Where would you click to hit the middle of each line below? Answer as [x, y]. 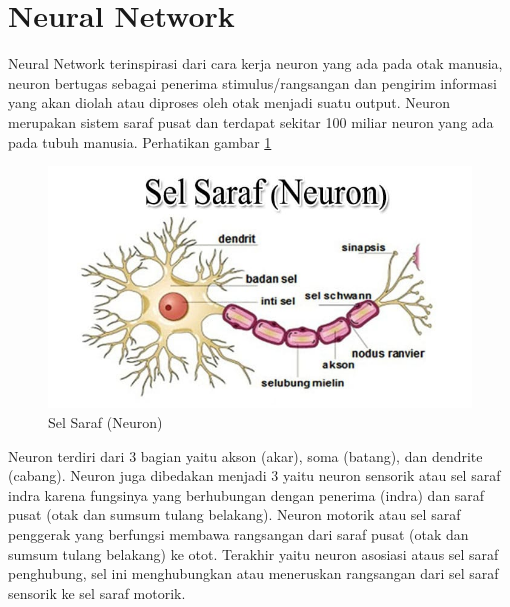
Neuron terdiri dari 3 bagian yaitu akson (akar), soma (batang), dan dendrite [245, 455]
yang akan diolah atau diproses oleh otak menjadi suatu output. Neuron [229, 102]
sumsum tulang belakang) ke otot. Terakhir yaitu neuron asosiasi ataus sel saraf [253, 553]
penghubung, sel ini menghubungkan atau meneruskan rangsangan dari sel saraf [253, 573]
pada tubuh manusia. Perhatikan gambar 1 [140, 141]
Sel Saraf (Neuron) [105, 421]
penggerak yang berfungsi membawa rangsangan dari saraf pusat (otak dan [238, 533]
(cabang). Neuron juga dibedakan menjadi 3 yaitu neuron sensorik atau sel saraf [254, 475]
